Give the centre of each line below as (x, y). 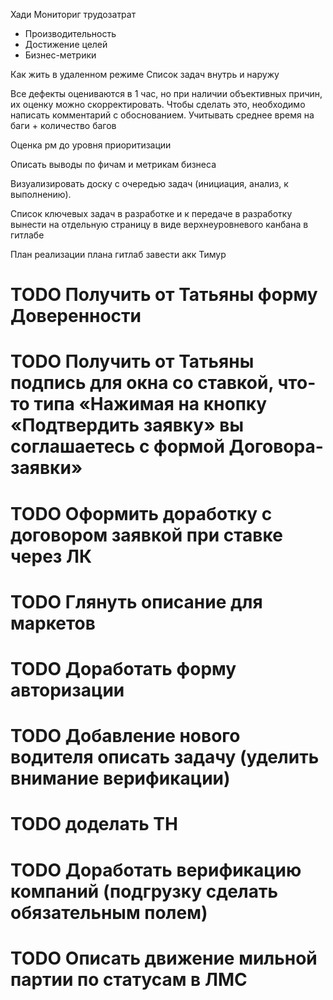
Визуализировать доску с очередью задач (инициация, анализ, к (149, 183)
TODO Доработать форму (123, 668)
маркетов (53, 623)
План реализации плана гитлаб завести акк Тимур (118, 254)
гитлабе (27, 235)
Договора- (276, 446)
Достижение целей (66, 44)
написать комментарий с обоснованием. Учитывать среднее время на (162, 115)
